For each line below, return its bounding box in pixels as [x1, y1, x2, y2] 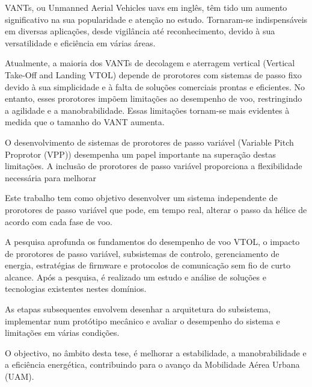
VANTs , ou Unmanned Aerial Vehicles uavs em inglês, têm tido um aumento [5, 1, 287, 13]
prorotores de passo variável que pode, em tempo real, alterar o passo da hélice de [5, 203, 307, 215]
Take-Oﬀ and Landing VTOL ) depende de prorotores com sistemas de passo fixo [5, 68, 302, 81]
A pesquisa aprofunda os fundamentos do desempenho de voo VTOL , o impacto [5, 235, 300, 248]
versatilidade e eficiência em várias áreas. [5, 36, 156, 49]
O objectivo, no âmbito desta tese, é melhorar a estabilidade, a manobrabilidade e [5, 346, 307, 359]
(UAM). [5, 370, 34, 383]
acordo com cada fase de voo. [5, 215, 112, 228]
